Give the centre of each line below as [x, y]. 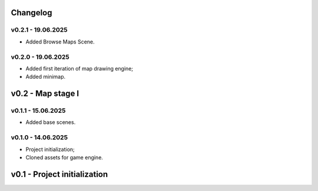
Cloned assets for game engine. [64, 157]
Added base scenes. [51, 122]
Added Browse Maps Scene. [60, 42]
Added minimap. [46, 77]
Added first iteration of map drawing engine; [79, 68]
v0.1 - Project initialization [59, 174]
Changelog [32, 13]
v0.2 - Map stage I [45, 94]
